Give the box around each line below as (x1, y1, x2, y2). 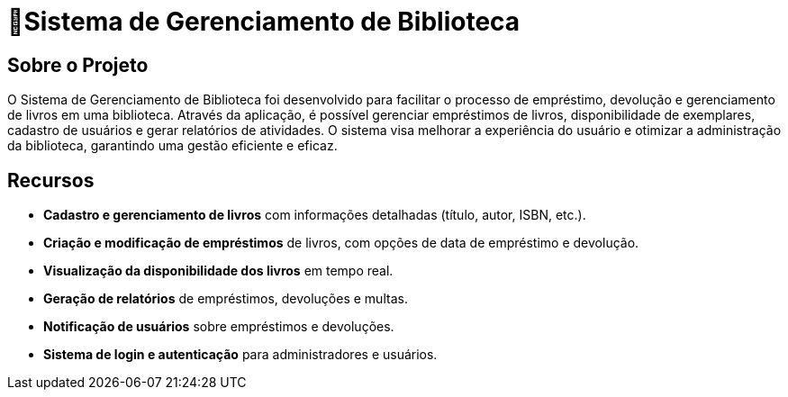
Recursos (7, 168, 95, 192)
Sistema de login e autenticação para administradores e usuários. (43, 347, 438, 363)
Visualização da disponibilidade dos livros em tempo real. (43, 263, 394, 279)
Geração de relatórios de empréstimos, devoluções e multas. (43, 291, 408, 307)
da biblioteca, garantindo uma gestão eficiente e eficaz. (7, 138, 338, 154)
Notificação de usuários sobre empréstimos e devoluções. (43, 319, 394, 335)
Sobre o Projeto (7, 53, 149, 77)
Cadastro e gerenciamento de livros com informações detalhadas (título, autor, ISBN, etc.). (43, 207, 586, 223)
